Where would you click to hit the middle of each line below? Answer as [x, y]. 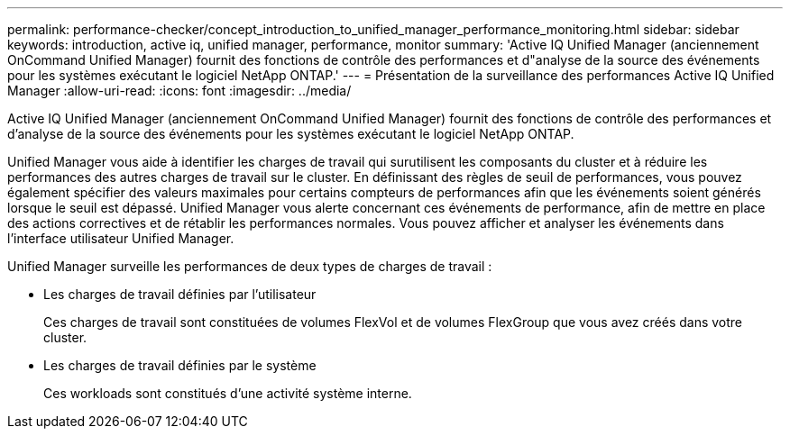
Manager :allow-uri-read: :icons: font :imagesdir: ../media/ [179, 91]
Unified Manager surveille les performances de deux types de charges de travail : [250, 266]
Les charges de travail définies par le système [180, 365]
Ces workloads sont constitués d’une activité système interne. [228, 393]
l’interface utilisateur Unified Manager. [121, 238]
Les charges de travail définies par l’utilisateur [180, 294]
